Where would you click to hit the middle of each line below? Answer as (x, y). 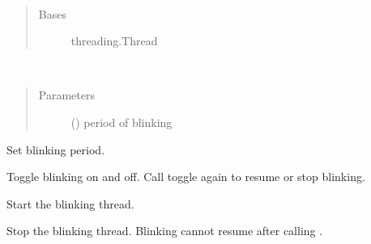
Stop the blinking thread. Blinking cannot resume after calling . (165, 231)
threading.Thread (114, 41)
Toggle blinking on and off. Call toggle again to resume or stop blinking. (186, 177)
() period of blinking (122, 122)
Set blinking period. (56, 149)
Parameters (66, 95)
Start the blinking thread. (70, 203)
